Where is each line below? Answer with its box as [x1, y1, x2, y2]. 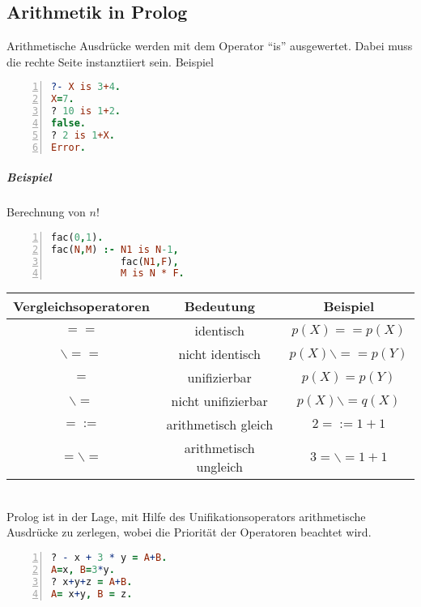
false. [51, 118, 86, 130]
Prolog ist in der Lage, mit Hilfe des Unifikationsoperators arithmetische [6, 507, 366, 524]
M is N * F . [120, 267, 185, 280]
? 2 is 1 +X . [51, 129, 115, 141]
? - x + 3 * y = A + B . [51, 552, 168, 564]
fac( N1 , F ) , [120, 255, 179, 267]
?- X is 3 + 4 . [51, 81, 121, 93]
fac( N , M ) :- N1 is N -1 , [51, 243, 179, 255]
